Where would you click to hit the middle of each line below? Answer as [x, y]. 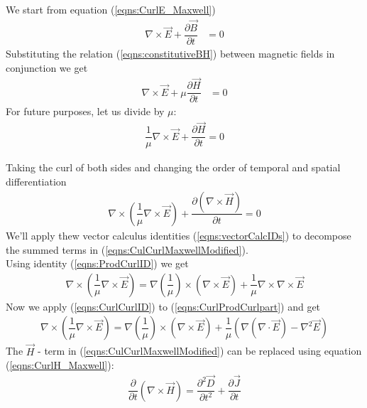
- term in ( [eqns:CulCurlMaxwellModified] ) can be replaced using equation [200, 351]
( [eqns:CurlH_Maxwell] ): [60, 365]
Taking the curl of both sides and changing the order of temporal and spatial [173, 167]
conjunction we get [47, 67]
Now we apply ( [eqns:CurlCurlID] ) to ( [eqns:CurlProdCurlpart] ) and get [163, 306]
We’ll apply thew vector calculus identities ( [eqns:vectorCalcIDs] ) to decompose [179, 235]
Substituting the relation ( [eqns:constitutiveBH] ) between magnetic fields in [170, 53]
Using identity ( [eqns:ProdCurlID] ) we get [97, 263]
